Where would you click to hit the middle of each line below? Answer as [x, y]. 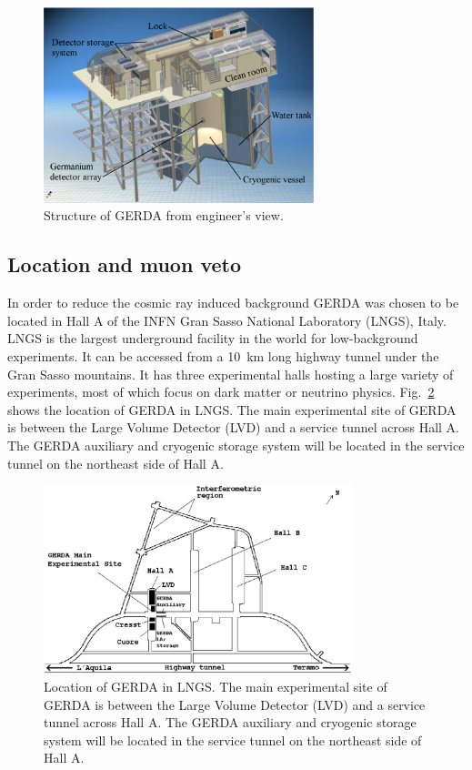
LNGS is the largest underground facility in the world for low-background [213, 338]
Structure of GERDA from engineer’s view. [164, 215]
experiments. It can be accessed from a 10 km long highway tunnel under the [223, 355]
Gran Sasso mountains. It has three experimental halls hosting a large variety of [231, 374]
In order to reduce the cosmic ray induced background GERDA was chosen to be [233, 303]
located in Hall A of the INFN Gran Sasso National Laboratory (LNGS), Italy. [227, 320]
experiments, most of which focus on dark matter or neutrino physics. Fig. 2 [221, 392]
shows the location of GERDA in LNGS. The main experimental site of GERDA [232, 409]
